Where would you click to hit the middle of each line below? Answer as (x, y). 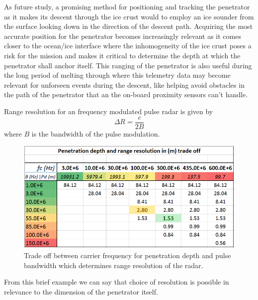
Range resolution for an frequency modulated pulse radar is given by (109, 111)
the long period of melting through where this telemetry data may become (117, 75)
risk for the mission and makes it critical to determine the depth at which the (122, 55)
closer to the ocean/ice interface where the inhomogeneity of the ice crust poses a (128, 46)
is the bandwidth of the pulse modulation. (96, 133)
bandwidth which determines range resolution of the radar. (114, 265)
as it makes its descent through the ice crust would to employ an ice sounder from (129, 16)
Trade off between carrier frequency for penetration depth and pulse (128, 255)
